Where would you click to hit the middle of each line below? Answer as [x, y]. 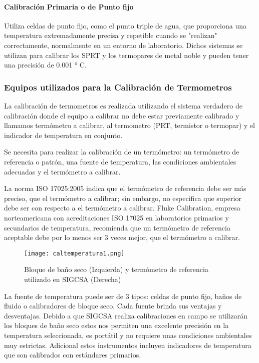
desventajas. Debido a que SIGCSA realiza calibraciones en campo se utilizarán [126, 315]
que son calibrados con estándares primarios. [73, 355]
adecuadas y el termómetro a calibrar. [62, 171]
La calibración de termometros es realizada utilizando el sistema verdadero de [123, 105]
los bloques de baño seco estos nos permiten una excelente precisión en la [116, 325]
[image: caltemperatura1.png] [74, 253]
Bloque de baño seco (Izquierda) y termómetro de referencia [116, 269]
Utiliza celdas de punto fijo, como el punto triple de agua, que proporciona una [125, 25]
